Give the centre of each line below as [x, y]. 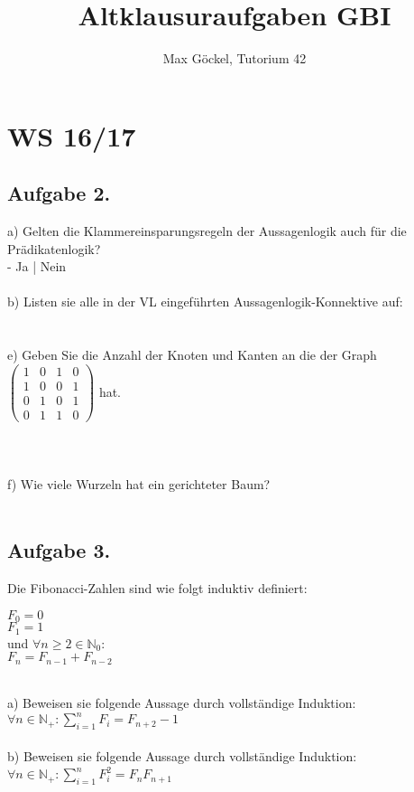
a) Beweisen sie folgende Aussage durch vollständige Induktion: [182, 703]
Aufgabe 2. [59, 193]
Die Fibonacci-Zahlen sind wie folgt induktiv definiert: [157, 588]
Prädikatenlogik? [54, 248]
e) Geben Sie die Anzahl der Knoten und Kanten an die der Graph [192, 355]
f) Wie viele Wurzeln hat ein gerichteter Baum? [139, 483]
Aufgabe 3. [59, 550]
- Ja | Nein [37, 266]
